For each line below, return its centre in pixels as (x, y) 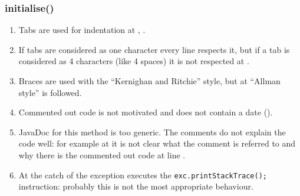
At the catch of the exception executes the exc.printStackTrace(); (143, 175)
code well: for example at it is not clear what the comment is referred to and (157, 143)
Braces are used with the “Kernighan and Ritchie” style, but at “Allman (149, 81)
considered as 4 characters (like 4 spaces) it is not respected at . (134, 61)
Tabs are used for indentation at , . (82, 30)
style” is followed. (50, 92)
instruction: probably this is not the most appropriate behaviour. (136, 186)
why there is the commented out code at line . (102, 155)
